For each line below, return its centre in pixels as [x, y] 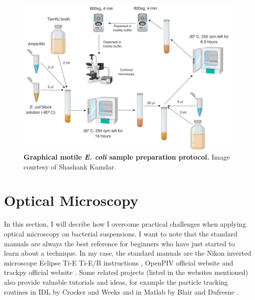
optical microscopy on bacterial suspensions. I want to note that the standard [121, 233]
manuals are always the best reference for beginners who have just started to [119, 243]
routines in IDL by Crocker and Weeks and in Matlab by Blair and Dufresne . [121, 291]
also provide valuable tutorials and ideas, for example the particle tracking [116, 282]
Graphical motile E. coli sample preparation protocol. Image [127, 157]
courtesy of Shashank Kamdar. [70, 166]
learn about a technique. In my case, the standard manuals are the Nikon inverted [128, 253]
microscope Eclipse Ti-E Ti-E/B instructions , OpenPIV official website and [119, 262]
